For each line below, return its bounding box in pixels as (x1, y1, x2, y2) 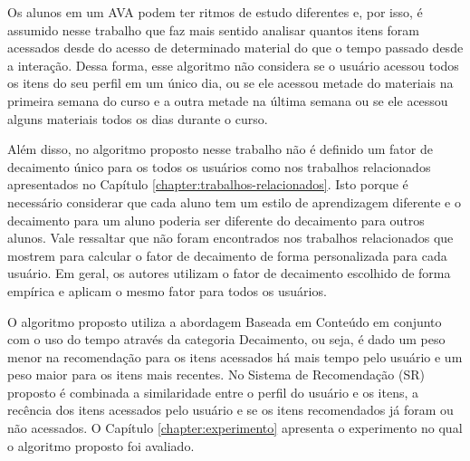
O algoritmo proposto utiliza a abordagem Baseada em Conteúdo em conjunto (7, 312, 442, 331)
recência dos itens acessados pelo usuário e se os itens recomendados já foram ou (7, 400, 454, 419)
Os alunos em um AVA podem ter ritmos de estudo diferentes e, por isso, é (7, 3, 423, 21)
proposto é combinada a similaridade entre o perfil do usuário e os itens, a (7, 382, 419, 401)
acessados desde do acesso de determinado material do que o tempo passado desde (7, 38, 464, 57)
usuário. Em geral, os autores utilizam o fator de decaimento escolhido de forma (7, 264, 451, 283)
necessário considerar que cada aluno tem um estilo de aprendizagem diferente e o (7, 192, 461, 211)
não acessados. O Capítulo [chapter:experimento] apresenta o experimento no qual (7, 418, 463, 437)
